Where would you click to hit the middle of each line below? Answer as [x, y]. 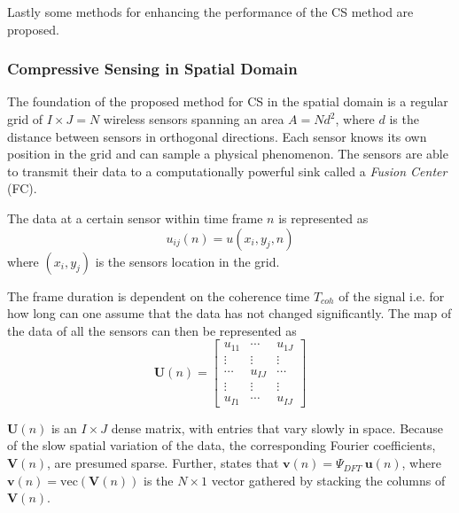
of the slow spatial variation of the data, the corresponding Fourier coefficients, [222, 445]
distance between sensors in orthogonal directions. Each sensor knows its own [217, 136]
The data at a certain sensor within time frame [135, 218]
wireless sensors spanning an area [194, 119]
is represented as [323, 218]
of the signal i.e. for [392, 295]
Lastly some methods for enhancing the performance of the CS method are [210, 12]
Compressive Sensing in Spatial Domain [152, 69]
